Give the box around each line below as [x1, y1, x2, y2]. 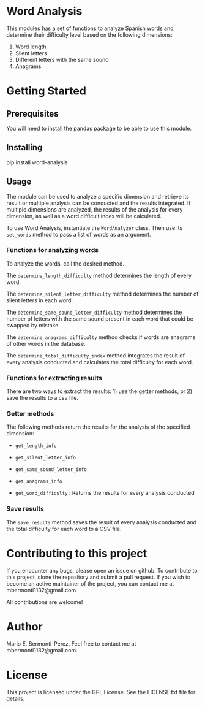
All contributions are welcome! [6, 598, 83, 605]
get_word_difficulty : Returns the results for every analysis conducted [15, 489, 195, 497]
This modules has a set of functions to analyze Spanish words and [6, 25, 174, 32]
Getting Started [6, 84, 87, 98]
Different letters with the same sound [15, 56, 109, 63]
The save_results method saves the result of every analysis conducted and [6, 518, 197, 525]
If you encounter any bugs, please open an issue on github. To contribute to [6, 567, 198, 574]
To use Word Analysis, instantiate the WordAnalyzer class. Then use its [6, 224, 183, 231]
